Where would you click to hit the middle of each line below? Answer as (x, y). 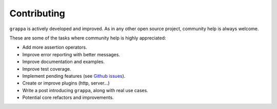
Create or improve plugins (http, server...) (66, 83)
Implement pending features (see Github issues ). (74, 76)
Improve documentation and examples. (64, 62)
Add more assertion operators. (55, 47)
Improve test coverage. (47, 69)
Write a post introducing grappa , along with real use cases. (85, 90)
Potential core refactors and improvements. (68, 98)
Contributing (37, 13)
